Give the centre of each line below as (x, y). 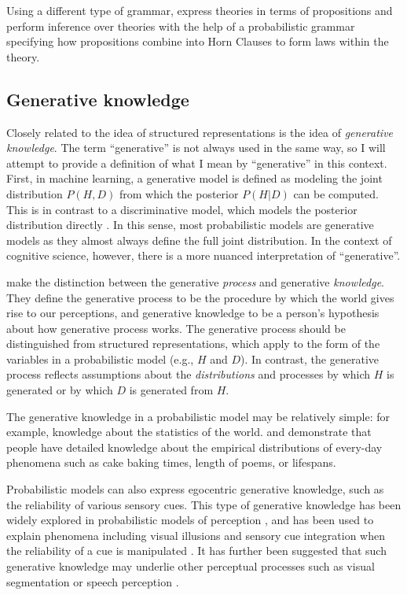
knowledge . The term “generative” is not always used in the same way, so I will (196, 148)
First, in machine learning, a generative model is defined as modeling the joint (194, 178)
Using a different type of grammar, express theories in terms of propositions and (200, 10)
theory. (23, 56)
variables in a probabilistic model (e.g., (100, 358)
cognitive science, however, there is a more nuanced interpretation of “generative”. (203, 255)
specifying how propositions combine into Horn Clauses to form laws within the (198, 41)
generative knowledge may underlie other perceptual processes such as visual (191, 566)
